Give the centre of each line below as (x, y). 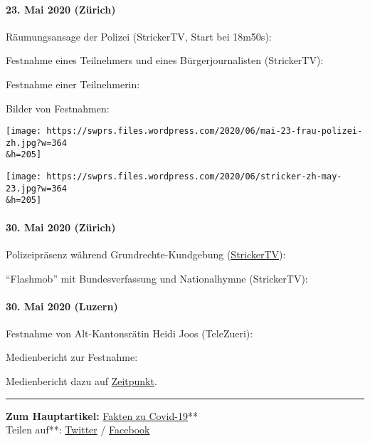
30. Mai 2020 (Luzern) (62, 306)
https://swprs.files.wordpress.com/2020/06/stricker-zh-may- (194, 177)
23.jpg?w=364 (36, 188)
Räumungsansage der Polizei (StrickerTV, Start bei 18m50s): (139, 36)
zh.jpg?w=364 (36, 143)
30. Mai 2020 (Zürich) (61, 227)
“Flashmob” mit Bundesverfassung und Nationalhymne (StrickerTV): (157, 278)
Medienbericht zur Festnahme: (72, 357)
